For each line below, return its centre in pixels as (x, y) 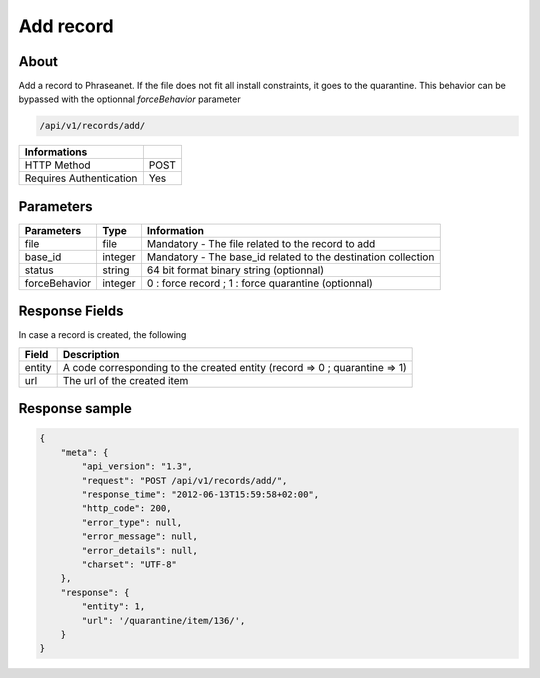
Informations (56, 152)
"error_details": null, (140, 550)
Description (91, 354)
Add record (66, 26)
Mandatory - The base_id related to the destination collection (290, 257)
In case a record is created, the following (102, 335)
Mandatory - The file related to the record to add (261, 243)
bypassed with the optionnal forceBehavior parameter (129, 99)
